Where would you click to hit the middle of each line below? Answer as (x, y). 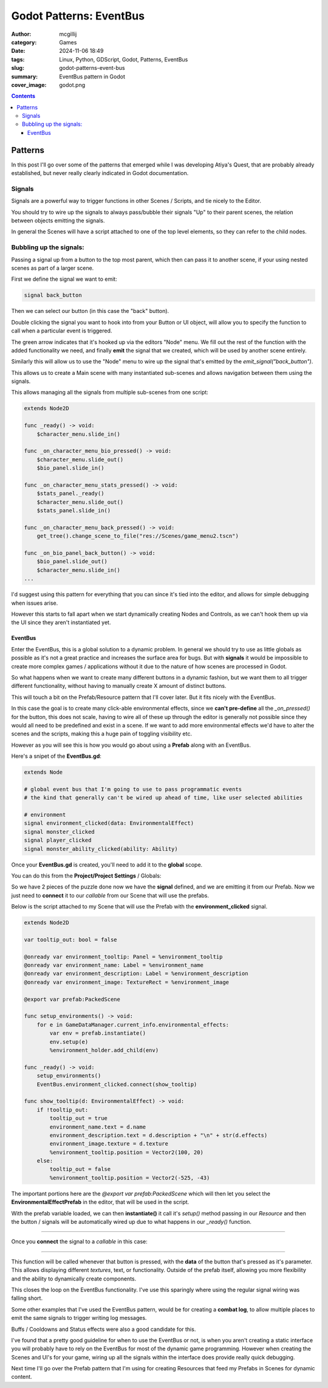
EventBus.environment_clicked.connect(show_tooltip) (117, 1084)
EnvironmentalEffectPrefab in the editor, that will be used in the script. (100, 1202)
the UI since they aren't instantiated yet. (61, 622)
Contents (23, 96)
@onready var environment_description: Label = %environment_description (136, 974)
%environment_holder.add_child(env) (104, 1050)
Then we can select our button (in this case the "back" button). (90, 311)
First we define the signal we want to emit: (64, 279)
